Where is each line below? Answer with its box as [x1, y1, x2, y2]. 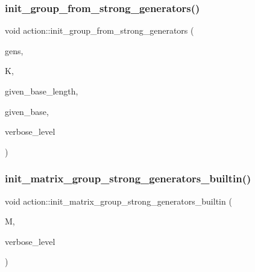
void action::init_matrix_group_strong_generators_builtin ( [5, 194, 232, 207]
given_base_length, [5, 85, 78, 97]
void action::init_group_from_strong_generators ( [5, 24, 194, 37]
